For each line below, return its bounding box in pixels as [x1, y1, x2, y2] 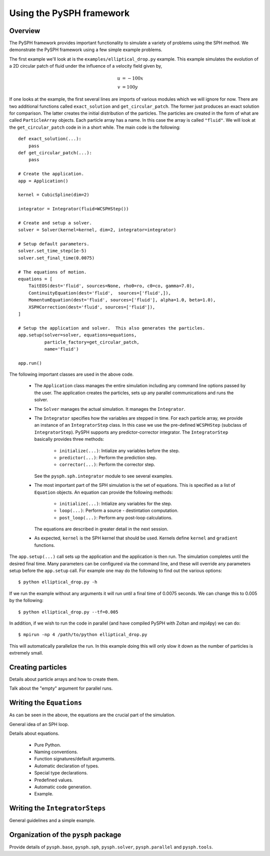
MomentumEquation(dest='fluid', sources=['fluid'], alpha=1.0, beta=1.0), [28, 297, 216, 303]
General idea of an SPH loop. [9, 721, 69, 727]
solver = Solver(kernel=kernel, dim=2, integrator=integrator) [18, 227, 176, 233]
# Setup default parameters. [18, 241, 89, 247]
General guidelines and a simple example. [9, 817, 95, 823]
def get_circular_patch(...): [18, 150, 92, 155]
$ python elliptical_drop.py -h [18, 579, 97, 585]
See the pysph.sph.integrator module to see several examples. [34, 473, 173, 479]
